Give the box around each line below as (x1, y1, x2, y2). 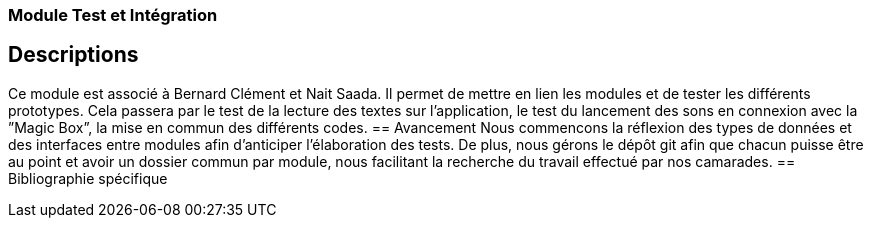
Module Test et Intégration (8, 5, 218, 25)
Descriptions (8, 42, 139, 68)
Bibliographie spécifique (8, 169, 168, 187)
